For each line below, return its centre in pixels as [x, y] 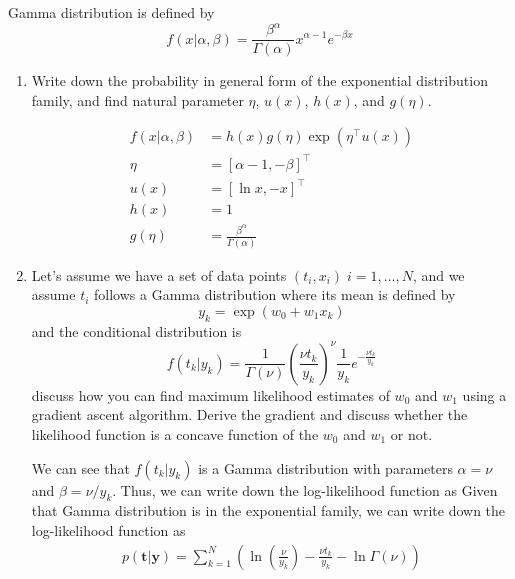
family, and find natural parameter [137, 99]
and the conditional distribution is [136, 330]
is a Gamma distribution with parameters [325, 467]
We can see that [80, 467]
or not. [411, 433]
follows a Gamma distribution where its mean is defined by [275, 294]
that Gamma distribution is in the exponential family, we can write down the [268, 510]
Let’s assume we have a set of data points [159, 274]
